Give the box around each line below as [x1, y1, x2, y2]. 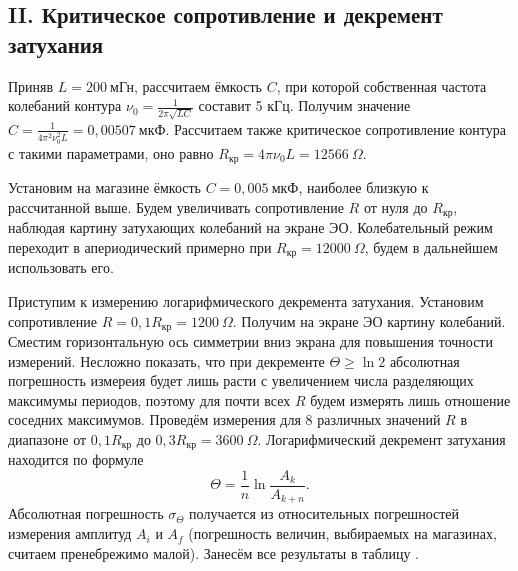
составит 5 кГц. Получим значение [198, 95, 411, 116]
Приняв [8, 75, 54, 96]
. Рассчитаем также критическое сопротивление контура [165, 118, 506, 139]
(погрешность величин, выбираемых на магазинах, [188, 523, 497, 544]
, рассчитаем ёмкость [134, 75, 262, 96]
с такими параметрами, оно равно [8, 142, 214, 163]
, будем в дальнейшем [364, 236, 498, 257]
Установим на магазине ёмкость [8, 177, 201, 198]
